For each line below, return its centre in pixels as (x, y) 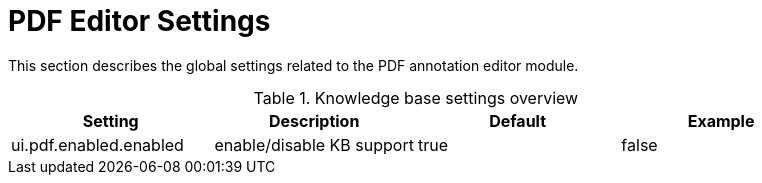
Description (314, 120)
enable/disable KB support (314, 144)
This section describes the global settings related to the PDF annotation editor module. (293, 65)
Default (518, 120)
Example (721, 120)
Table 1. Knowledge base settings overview (416, 97)
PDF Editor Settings (139, 21)
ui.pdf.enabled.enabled (97, 144)
